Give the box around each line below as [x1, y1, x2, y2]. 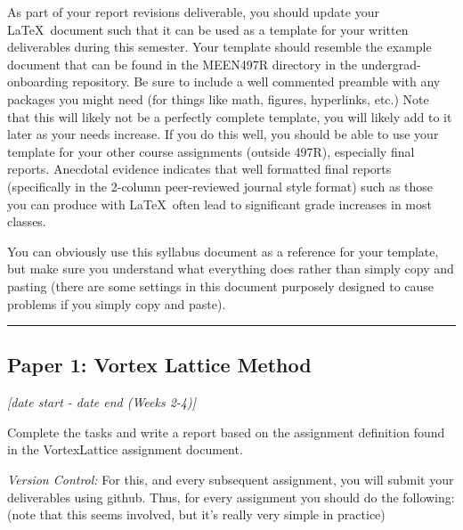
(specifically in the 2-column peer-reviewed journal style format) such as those [7, 176, 434, 195]
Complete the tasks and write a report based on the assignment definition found [7, 422, 445, 441]
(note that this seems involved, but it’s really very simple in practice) [7, 505, 386, 524]
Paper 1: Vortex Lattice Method [7, 351, 312, 379]
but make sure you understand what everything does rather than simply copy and [7, 259, 454, 278]
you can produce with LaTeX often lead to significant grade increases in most [7, 194, 432, 213]
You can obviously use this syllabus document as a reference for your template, [7, 241, 439, 260]
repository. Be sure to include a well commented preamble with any [72, 72, 441, 91]
